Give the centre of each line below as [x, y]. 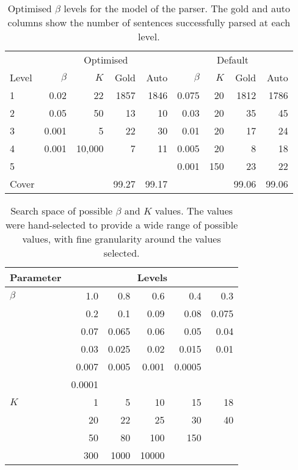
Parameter [36, 277]
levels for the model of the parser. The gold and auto [177, 8]
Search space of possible [62, 211]
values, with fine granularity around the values [122, 239]
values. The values [194, 211]
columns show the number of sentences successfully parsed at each [149, 22]
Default [233, 60]
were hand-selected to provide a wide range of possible [122, 225]
